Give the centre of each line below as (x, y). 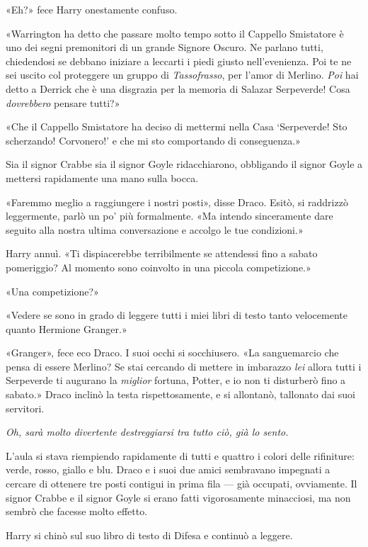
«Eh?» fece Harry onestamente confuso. (92, 9)
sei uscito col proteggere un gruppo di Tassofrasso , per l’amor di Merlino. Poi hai (182, 75)
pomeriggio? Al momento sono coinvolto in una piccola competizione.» (159, 267)
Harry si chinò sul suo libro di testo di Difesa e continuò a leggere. (149, 535)
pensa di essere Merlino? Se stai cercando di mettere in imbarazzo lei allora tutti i (184, 366)
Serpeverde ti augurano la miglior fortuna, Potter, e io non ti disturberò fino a (176, 380)
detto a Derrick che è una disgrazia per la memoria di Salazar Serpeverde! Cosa (178, 88)
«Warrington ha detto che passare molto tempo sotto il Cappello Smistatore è (175, 33)
